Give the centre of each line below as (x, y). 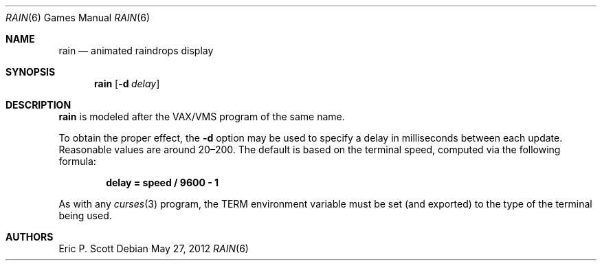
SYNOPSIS (31, 72)
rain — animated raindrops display (136, 51)
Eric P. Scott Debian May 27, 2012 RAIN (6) (154, 248)
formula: (77, 161)
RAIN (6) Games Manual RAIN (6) (78, 18)
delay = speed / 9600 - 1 (163, 182)
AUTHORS (30, 237)
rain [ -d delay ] (127, 84)
